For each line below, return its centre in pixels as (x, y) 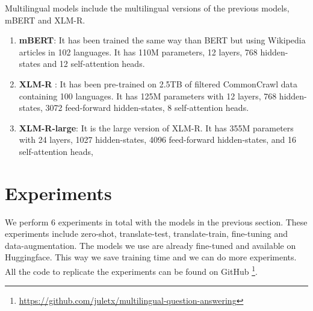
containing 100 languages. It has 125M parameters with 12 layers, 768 (148, 96)
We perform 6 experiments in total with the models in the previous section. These (156, 221)
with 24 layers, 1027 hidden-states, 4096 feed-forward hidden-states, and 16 (157, 140)
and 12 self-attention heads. (94, 64)
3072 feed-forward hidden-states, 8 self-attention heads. (147, 108)
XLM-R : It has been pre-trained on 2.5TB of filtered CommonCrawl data (158, 83)
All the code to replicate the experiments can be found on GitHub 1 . (131, 270)
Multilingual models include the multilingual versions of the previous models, (147, 8)
